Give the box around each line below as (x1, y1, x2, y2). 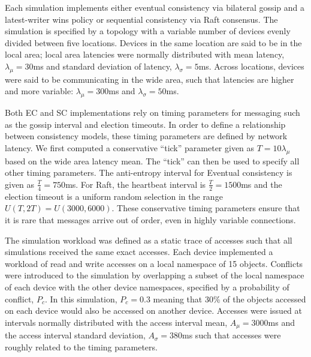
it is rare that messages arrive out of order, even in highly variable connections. (5, 213, 296, 226)
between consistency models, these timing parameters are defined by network (5, 130, 288, 142)
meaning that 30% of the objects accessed (153, 292, 306, 305)
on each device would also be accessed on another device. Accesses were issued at (5, 304, 303, 317)
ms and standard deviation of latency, (33, 59, 172, 72)
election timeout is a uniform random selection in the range (5, 190, 223, 202)
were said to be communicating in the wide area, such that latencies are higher (5, 73, 294, 85)
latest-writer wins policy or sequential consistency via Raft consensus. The (5, 13, 278, 25)
